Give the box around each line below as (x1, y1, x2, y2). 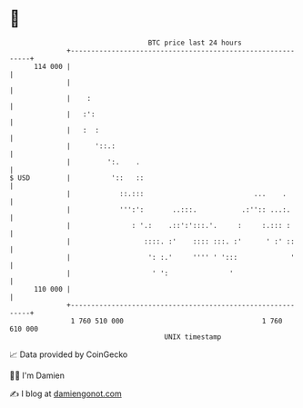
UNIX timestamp (164, 332, 222, 342)
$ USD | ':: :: (9, 173, 145, 183)
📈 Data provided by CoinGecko (9, 349, 128, 360)
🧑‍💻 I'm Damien (9, 370, 66, 381)
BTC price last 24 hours (147, 38, 243, 47)
